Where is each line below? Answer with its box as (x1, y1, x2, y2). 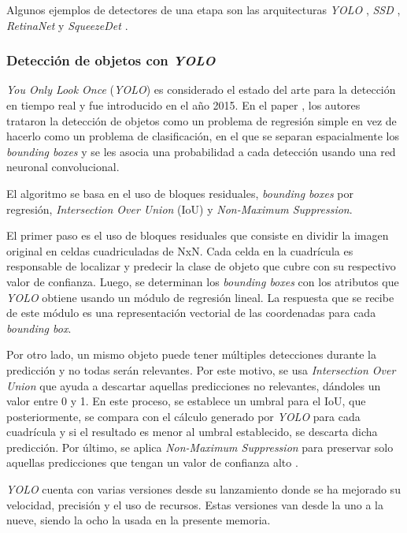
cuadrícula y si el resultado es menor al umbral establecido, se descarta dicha (6, 423, 378, 440)
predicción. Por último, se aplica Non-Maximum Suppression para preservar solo (6, 438, 394, 455)
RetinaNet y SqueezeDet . (6, 17, 128, 33)
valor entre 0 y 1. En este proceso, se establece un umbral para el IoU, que (6, 393, 366, 409)
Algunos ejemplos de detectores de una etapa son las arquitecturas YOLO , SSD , (6, 2, 401, 17)
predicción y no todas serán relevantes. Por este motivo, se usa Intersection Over (6, 361, 396, 378)
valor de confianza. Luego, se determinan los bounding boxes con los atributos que (6, 273, 399, 289)
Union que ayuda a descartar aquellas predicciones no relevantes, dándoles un (6, 377, 381, 393)
